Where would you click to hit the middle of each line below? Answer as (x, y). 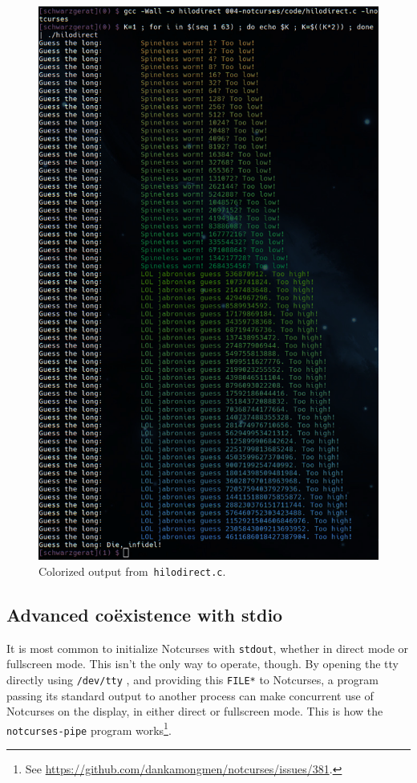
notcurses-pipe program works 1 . (89, 728)
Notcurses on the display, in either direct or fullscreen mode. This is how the (195, 711)
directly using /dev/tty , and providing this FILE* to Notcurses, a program (192, 679)
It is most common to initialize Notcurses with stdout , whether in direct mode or (208, 648)
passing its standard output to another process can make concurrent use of (190, 695)
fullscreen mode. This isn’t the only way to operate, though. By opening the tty (202, 664)
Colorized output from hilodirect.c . (132, 571)
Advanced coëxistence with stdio (145, 614)
